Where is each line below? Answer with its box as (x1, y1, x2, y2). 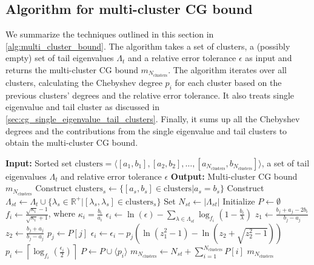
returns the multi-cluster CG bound (5, 63, 138, 76)
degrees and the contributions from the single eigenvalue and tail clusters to (5, 124, 287, 137)
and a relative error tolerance (128, 51, 236, 64)
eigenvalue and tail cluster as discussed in (5, 100, 159, 113)
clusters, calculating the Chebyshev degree (5, 76, 162, 89)
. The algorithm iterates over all (168, 63, 287, 76)
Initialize (222, 194, 255, 207)
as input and (245, 51, 292, 64)
